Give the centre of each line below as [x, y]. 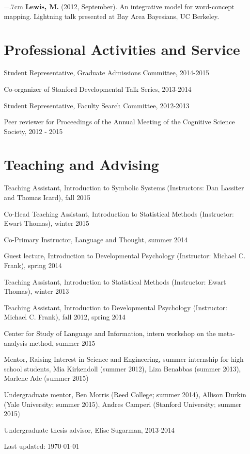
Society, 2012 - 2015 [33, 131]
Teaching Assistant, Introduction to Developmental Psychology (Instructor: [116, 307]
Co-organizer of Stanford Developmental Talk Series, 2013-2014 [98, 89]
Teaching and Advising [82, 164]
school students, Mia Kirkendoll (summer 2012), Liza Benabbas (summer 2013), [123, 368]
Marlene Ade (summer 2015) [46, 378]
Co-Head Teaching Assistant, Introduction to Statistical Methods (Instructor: [119, 213]
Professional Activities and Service [122, 49]
